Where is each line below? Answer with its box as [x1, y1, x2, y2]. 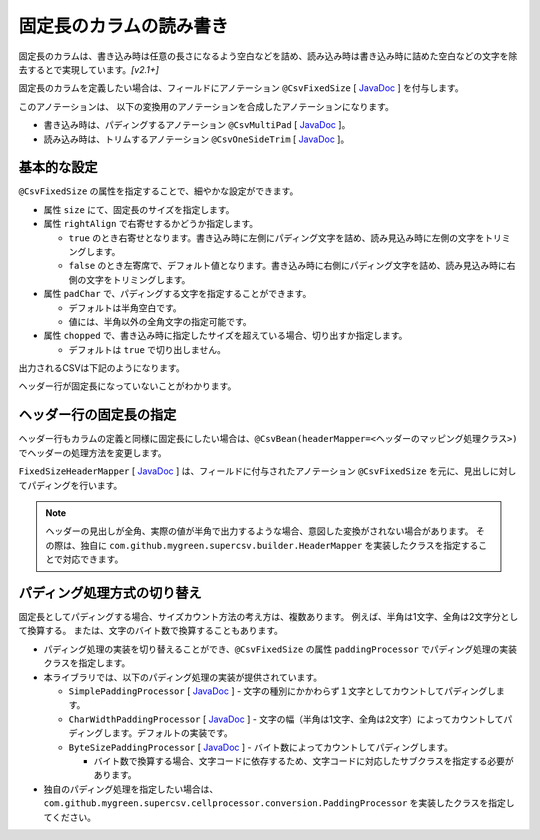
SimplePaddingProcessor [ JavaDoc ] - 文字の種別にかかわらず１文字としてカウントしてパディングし [68, 685, 497, 697]
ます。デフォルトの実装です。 [111, 727, 234, 739]
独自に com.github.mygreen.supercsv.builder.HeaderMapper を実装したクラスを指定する [80, 539, 479, 551]
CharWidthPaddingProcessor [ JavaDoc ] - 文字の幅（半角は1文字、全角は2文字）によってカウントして [68, 713, 504, 725]
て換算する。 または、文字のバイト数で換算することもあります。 [18, 625, 284, 637]
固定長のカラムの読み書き [18, 15, 229, 37]
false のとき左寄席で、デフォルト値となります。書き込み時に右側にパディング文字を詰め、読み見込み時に [68, 260, 507, 272]
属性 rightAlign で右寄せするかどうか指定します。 [43, 218, 259, 230]
